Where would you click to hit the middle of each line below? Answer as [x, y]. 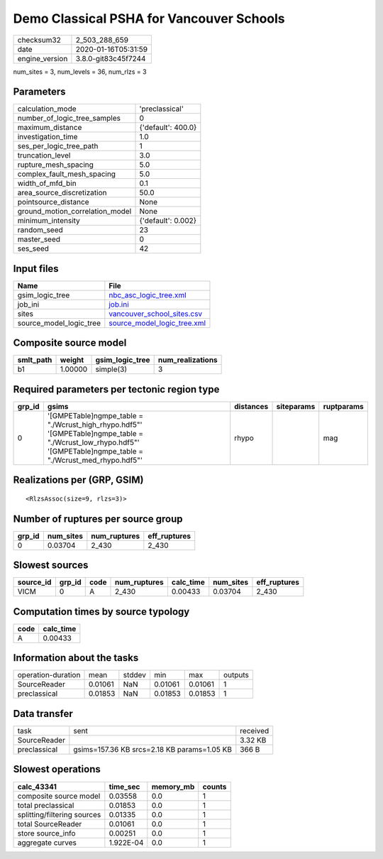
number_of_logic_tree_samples [69, 119]
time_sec [124, 787]
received [255, 731]
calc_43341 [37, 787]
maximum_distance [50, 128]
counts [215, 787]
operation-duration [49, 675]
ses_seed [33, 248]
